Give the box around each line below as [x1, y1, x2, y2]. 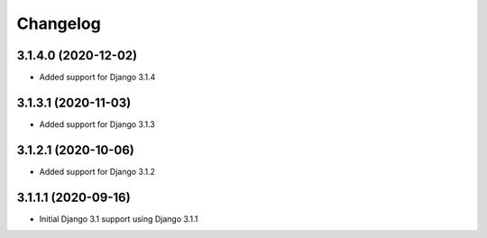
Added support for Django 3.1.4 [39, 72, 156, 83]
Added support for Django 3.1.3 [39, 118, 155, 130]
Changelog [16, 14, 101, 33]
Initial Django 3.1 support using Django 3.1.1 [39, 213, 198, 224]
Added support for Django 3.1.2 [39, 166, 156, 177]
